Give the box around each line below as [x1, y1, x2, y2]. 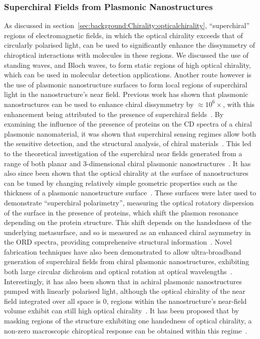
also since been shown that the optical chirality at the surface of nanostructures [4, 168, 248, 178]
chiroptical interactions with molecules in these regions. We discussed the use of [4, 50, 248, 60]
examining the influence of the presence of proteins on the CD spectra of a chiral [4, 119, 252, 129]
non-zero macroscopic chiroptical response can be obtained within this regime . [4, 325, 247, 335]
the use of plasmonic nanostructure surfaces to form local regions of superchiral [4, 79, 247, 89]
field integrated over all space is [4, 295, 101, 306]
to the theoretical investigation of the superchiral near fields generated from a [4, 148, 242, 158]
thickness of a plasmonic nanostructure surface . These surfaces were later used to [4, 187, 256, 198]
